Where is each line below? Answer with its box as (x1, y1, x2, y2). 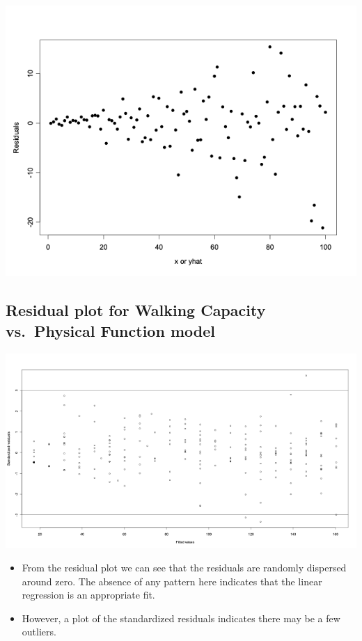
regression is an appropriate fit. (22, 587, 155, 602)
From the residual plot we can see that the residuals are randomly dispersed (22, 560, 347, 575)
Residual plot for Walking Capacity (6, 299, 266, 321)
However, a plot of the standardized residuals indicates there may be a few (22, 610, 340, 625)
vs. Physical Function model (6, 319, 215, 341)
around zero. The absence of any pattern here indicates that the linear (22, 573, 322, 588)
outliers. (22, 624, 56, 639)
